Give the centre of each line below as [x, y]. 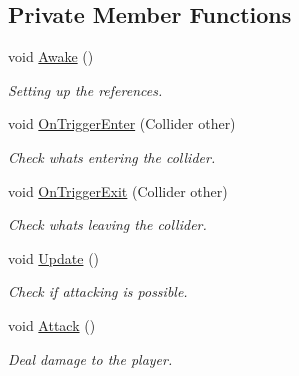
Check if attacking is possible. [98, 291]
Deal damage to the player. [90, 358]
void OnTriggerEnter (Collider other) [122, 123]
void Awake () [51, 56]
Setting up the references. [85, 89]
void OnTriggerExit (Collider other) [118, 190]
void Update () [54, 257]
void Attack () [52, 324]
